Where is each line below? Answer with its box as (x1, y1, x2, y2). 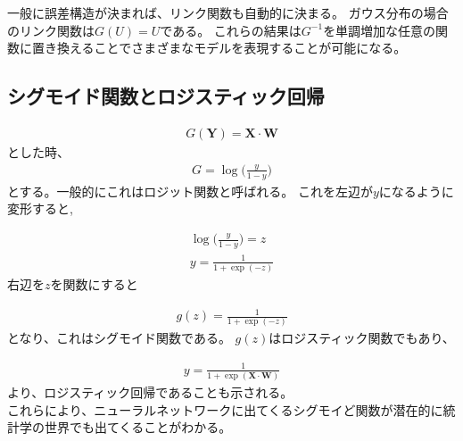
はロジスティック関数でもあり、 (269, 329, 455, 347)
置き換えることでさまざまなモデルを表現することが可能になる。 (31, 38, 407, 57)
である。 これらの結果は (160, 21, 302, 39)
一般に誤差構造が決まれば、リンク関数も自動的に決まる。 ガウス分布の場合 (7, 4, 449, 21)
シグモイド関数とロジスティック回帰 (7, 82, 325, 110)
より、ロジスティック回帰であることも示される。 (7, 382, 294, 401)
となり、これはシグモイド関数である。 (7, 329, 231, 347)
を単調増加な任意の (323, 21, 436, 39)
